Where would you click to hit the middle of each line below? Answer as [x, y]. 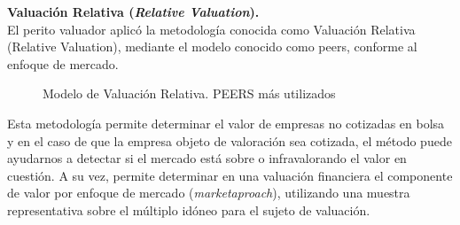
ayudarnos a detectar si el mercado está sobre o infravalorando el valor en [207, 158]
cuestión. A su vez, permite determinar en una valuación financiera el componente [230, 175]
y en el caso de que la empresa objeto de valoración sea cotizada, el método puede [230, 140]
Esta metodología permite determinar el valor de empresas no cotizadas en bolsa [226, 123]
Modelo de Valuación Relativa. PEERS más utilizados [189, 93]
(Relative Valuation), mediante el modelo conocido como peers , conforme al [212, 47]
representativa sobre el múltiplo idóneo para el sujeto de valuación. [189, 209]
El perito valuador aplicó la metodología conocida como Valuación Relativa [211, 29]
